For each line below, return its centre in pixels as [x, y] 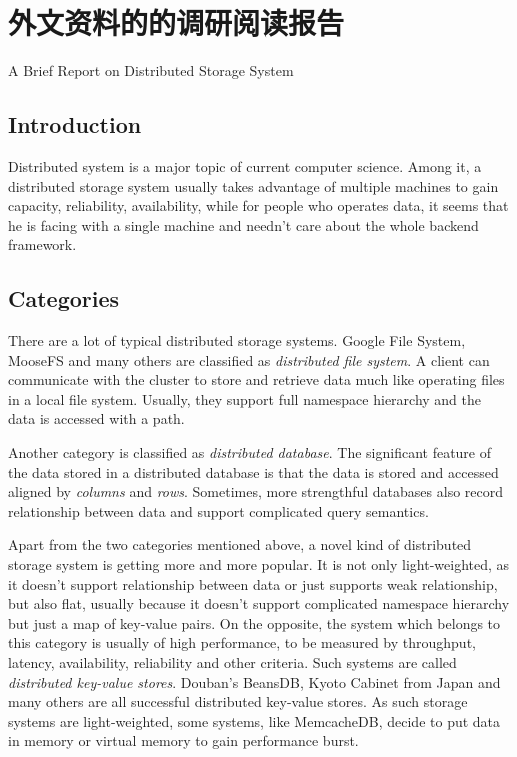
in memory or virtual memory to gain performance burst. [183, 740]
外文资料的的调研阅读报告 [176, 22]
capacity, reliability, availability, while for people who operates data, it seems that [258, 205]
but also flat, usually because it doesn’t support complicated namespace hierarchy [259, 603]
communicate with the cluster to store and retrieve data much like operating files [256, 379]
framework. [42, 244]
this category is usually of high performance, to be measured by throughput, [242, 642]
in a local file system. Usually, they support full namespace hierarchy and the [245, 398]
